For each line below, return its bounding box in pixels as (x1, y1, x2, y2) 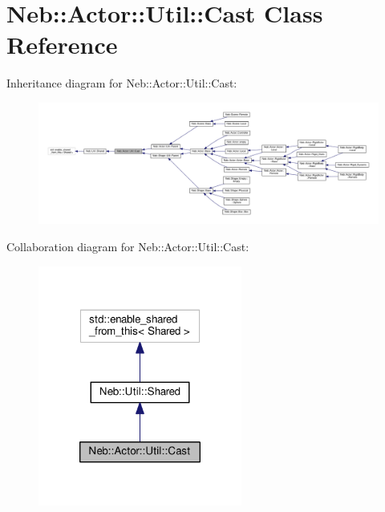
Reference (6, 28, 118, 61)
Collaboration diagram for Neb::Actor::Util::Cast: (6, 238, 249, 255)
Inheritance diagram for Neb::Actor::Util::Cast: (6, 75, 237, 91)
